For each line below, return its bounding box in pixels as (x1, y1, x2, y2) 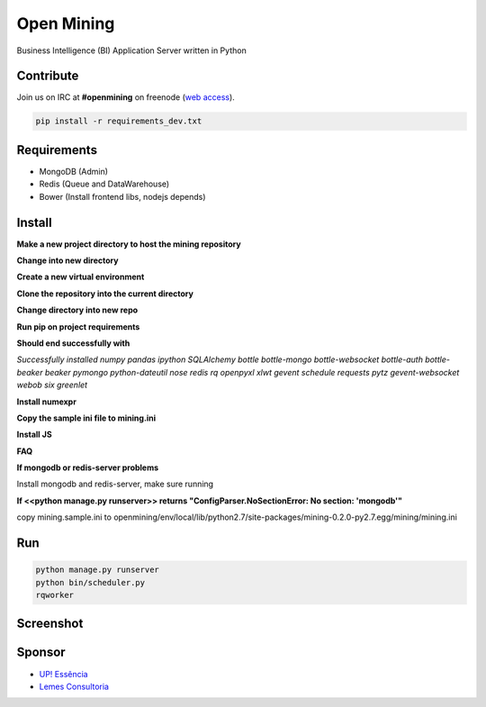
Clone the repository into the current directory (16, 288, 193, 299)
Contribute (16, 68, 79, 84)
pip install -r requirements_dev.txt (35, 116, 202, 126)
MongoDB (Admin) (39, 166, 108, 177)
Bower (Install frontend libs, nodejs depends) (39, 191, 206, 202)
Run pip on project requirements (16, 321, 140, 332)
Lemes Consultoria (39, 681, 110, 692)
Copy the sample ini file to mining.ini (16, 412, 157, 423)
